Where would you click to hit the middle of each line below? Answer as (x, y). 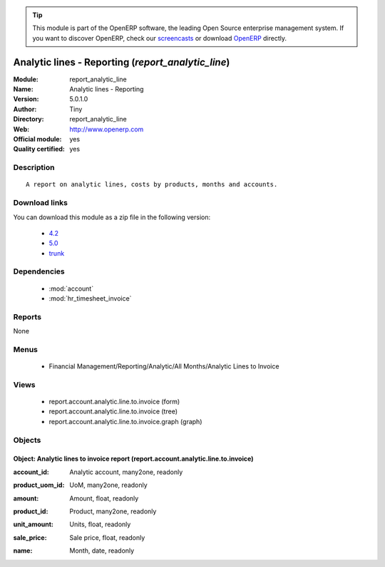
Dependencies (39, 271)
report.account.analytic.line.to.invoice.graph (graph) (125, 421)
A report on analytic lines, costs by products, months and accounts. (152, 185)
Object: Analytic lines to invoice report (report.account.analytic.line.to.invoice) (133, 459)
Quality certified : (39, 149)
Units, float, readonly (100, 524)
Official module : (37, 139)
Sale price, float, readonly (107, 537)
